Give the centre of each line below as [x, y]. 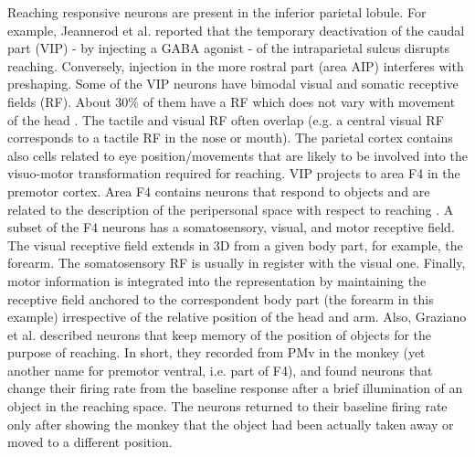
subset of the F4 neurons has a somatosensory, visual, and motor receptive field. [231, 227]
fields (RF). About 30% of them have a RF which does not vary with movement [232, 101]
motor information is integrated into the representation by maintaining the [217, 280]
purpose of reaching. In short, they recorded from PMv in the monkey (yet [216, 352]
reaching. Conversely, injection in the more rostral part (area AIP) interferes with [236, 65]
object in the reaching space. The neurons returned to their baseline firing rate [227, 406]
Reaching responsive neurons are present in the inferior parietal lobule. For [217, 12]
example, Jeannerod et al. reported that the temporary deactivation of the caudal [236, 30]
